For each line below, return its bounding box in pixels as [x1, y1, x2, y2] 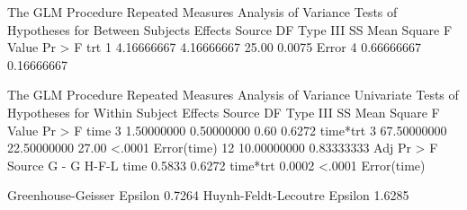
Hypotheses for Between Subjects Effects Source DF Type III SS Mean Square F [7, 20, 453, 39]
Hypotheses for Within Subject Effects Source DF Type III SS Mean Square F [7, 102, 440, 121]
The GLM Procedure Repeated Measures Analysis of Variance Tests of [7, 3, 398, 21]
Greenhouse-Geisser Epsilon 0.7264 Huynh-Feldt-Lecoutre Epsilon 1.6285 [7, 186, 409, 205]
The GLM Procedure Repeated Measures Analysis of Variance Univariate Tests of [7, 85, 459, 104]
